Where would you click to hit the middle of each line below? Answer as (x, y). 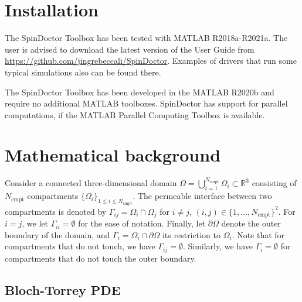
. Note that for (258, 234)
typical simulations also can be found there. (83, 72)
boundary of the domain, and (57, 234)
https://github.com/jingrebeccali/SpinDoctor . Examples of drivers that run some (151, 61)
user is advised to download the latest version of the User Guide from (130, 49)
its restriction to (191, 234)
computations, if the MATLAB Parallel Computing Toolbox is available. (135, 114)
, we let (35, 223)
